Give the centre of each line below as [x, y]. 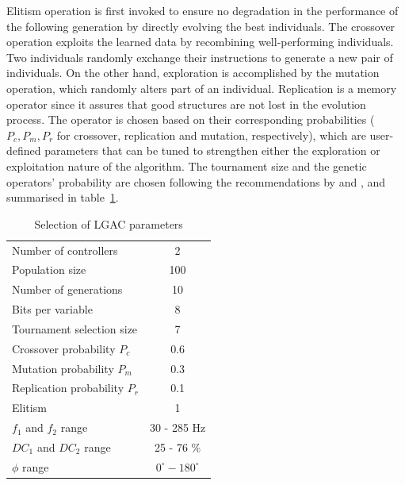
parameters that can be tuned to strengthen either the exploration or [212, 150]
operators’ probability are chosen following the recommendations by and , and [196, 181]
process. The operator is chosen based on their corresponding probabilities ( [191, 119]
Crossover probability [64, 348]
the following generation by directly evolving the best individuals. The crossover [201, 26]
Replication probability [68, 388]
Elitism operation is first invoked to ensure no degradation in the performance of [202, 10]
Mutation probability [63, 368]
